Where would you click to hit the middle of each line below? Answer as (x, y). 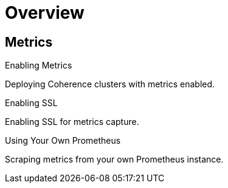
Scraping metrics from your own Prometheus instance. (114, 159)
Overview (45, 13)
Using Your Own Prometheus (63, 141)
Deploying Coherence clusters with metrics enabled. (110, 84)
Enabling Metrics (39, 65)
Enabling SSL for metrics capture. (72, 122)
